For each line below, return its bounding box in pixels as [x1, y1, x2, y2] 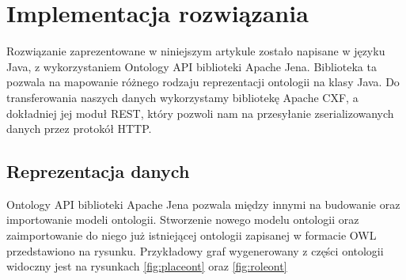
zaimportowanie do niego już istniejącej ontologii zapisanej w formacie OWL [6, 227, 377, 244]
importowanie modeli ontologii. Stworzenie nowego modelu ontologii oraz [6, 211, 359, 228]
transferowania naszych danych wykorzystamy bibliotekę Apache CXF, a [6, 89, 359, 105]
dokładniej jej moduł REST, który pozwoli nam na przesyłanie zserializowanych [6, 104, 394, 121]
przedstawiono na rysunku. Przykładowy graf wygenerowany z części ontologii [6, 242, 384, 259]
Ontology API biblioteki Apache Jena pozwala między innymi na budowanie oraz [6, 195, 400, 212]
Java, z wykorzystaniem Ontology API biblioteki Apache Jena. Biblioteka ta [6, 58, 377, 74]
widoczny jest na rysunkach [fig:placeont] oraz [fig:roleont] [6, 258, 287, 274]
